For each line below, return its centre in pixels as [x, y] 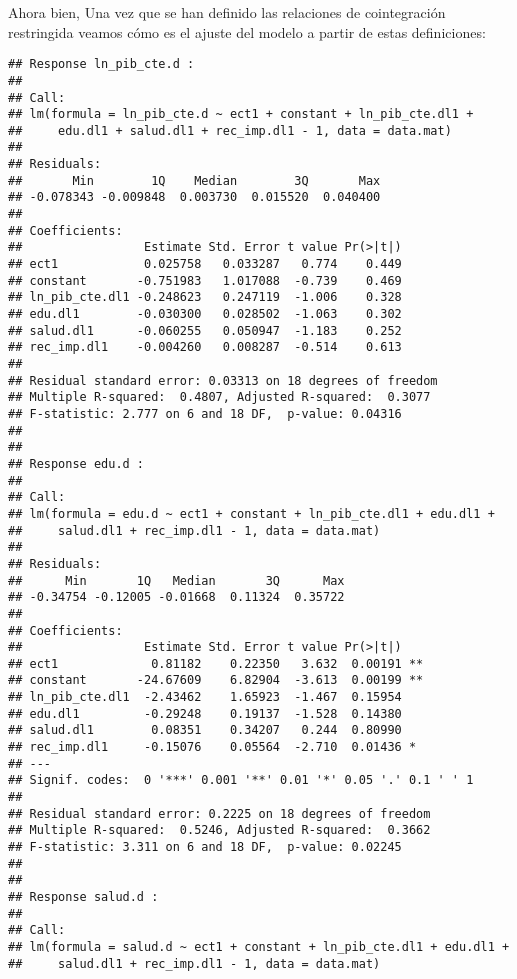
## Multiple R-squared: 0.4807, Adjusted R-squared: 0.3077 [219, 397]
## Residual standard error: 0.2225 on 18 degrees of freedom [219, 813]
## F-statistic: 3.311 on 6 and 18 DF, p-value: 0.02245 [205, 847]
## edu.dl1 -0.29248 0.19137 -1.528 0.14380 [205, 713]
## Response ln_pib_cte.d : [101, 64]
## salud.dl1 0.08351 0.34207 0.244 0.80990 [205, 730]
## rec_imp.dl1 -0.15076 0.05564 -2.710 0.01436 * [212, 747]
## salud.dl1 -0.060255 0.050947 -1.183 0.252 [205, 330]
